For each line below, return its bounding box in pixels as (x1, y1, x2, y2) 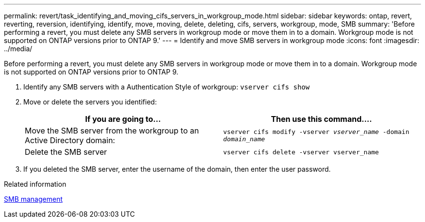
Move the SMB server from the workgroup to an (25, 126, 199, 135)
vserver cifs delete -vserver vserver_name (223, 148, 379, 156)
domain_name (223, 135, 265, 143)
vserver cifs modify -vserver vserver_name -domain (223, 128, 409, 135)
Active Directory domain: (25, 135, 115, 145)
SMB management (4, 195, 63, 203)
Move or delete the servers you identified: (23, 98, 157, 106)
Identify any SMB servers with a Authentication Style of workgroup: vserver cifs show (23, 83, 310, 91)
